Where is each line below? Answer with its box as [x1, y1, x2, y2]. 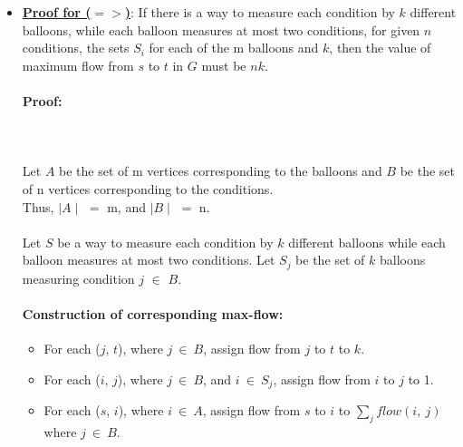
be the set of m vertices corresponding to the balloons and [59, 161, 382, 180]
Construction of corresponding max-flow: [22, 304, 284, 323]
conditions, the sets [22, 38, 130, 57]
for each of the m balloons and [149, 38, 319, 57]
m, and [107, 197, 146, 216]
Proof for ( [22, 3, 92, 21]
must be [201, 55, 246, 74]
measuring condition [22, 268, 135, 287]
